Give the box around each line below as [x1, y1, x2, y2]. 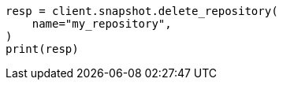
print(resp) [6, 43, 79, 55]
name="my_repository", [32, 17, 172, 30]
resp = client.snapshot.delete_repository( [6, 5, 278, 17]
